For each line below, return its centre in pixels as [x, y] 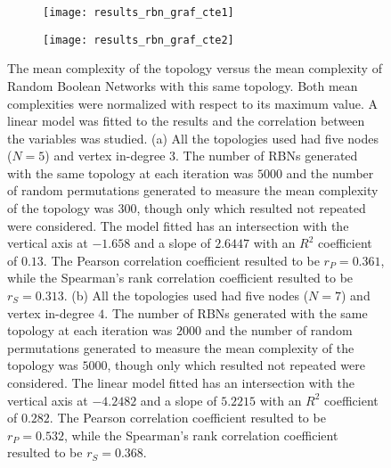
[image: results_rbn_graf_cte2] [138, 40]
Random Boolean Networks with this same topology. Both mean [183, 85]
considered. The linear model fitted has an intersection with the [181, 382]
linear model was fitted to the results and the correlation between [186, 121]
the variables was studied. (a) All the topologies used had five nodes [193, 138]
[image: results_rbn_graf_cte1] [138, 12]
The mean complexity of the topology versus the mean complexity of [195, 68]
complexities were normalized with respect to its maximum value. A [193, 103]
